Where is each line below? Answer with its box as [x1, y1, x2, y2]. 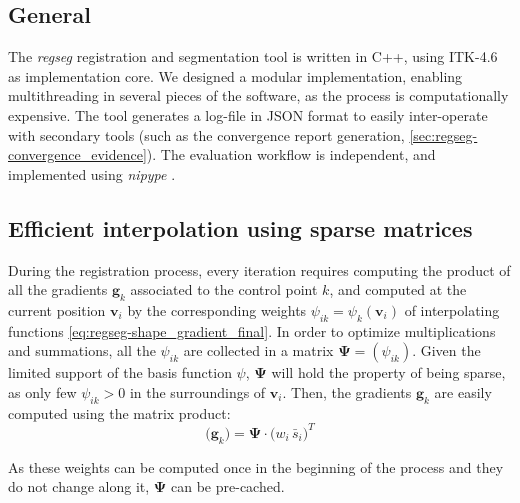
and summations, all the [8, 340, 156, 361]
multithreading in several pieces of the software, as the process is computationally [8, 85, 509, 106]
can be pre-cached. [171, 476, 285, 497]
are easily [434, 381, 492, 402]
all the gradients [8, 279, 108, 300]
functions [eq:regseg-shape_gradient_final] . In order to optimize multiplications [8, 320, 496, 341]
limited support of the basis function [8, 362, 232, 383]
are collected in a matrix [183, 340, 334, 361]
